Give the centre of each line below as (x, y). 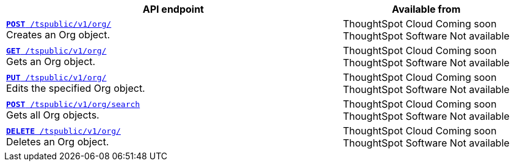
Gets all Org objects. (53, 115)
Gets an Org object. (51, 61)
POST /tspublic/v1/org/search (73, 104)
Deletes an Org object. (58, 141)
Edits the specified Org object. (76, 88)
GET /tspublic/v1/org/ (56, 50)
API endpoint (173, 9)
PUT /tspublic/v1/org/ (56, 77)
